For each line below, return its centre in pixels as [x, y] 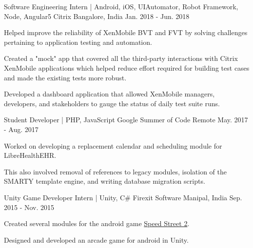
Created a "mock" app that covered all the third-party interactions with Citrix [121, 58]
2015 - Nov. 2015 [29, 207]
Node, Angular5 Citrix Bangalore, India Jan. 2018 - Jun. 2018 [97, 16]
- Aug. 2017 [21, 129]
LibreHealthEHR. [30, 155]
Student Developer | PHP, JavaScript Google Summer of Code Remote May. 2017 [126, 120]
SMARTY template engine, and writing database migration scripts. [105, 181]
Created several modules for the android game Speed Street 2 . [97, 223]
